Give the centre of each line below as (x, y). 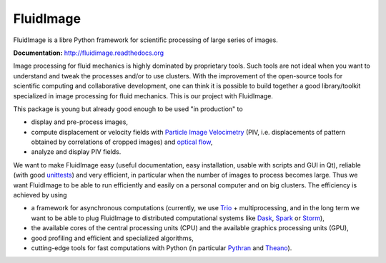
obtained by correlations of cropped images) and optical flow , (122, 142)
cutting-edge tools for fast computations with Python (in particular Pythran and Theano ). (162, 248)
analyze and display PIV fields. (76, 152)
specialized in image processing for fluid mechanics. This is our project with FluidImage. (143, 96)
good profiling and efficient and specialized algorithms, (112, 238)
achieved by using (40, 195)
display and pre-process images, (80, 122)
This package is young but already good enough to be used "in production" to (128, 109)
